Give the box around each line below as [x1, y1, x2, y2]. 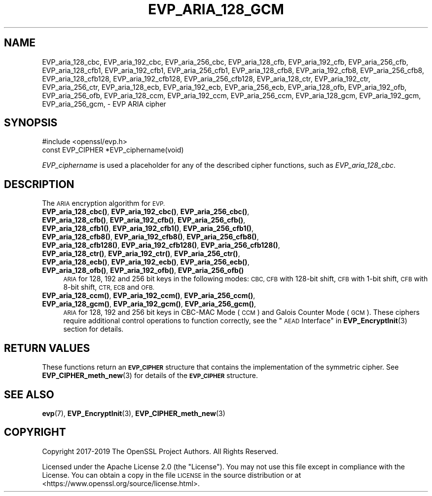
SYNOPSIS [4, 116, 58, 129]
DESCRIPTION [4, 178, 74, 191]
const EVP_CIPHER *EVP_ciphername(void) [42, 146, 184, 154]
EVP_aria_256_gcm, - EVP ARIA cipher [42, 99, 166, 108]
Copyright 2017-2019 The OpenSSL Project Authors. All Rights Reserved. [42, 447, 278, 456]
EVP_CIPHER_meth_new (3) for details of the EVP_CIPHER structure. [42, 371, 258, 380]
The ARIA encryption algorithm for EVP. [42, 199, 165, 208]
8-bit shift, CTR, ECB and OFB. [63, 283, 154, 292]
